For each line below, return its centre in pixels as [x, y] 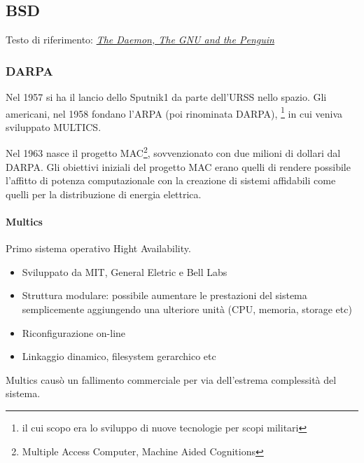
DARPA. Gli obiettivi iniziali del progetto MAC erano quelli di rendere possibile [178, 166]
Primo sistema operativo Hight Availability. [98, 248]
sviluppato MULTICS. [54, 126]
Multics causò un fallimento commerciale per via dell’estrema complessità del [171, 379]
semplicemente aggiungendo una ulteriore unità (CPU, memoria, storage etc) [187, 309]
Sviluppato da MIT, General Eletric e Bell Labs [125, 271]
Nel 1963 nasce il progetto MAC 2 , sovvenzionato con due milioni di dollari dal [173, 152]
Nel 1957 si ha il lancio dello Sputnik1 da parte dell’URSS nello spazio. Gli [166, 97]
